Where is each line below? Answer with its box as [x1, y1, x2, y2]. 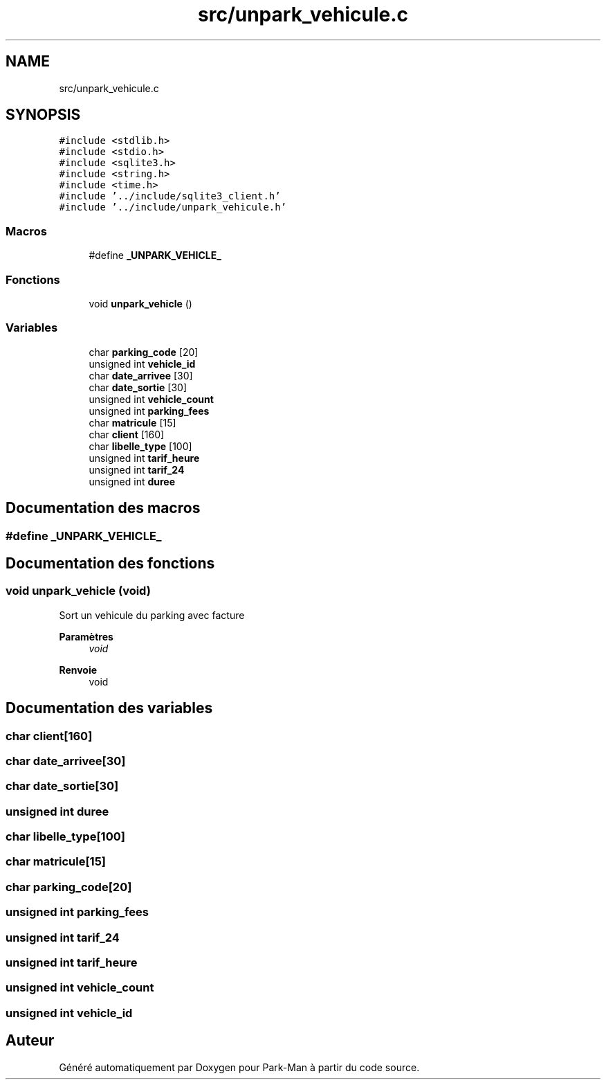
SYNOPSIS [6, 106, 81, 124]
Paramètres [59, 630, 113, 643]
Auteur [6, 1032, 55, 1050]
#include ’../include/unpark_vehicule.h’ [59, 201, 287, 213]
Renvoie [59, 663, 98, 676]
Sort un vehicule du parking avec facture [59, 609, 245, 621]
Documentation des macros [6, 499, 201, 517]
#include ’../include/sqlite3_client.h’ [59, 190, 281, 202]
